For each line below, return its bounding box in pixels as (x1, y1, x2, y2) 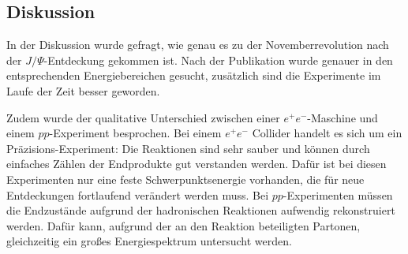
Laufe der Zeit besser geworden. (6, 82, 160, 99)
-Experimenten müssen (283, 186, 393, 203)
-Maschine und (307, 109, 378, 125)
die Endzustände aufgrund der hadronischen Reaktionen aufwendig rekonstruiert (6, 202, 395, 219)
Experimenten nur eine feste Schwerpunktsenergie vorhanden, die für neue (6, 170, 365, 187)
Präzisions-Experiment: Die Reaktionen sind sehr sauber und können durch (6, 140, 370, 156)
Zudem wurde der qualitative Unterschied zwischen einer (6, 109, 280, 125)
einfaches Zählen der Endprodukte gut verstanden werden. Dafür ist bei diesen (6, 155, 387, 172)
